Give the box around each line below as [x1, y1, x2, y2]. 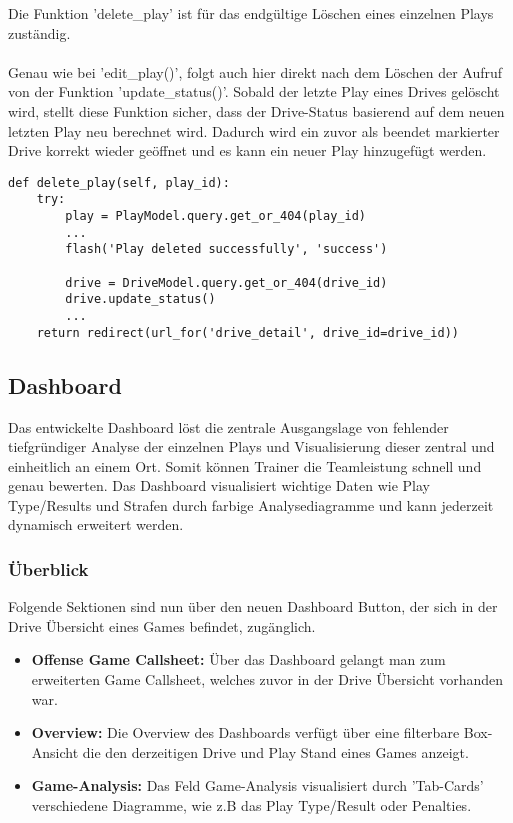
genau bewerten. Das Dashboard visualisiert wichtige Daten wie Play [8, 475, 430, 496]
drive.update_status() [65, 292, 216, 307]
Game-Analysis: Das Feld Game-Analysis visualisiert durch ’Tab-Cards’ [31, 775, 484, 796]
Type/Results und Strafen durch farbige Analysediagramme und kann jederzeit [8, 494, 494, 515]
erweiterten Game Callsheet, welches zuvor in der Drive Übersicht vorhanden [31, 669, 504, 690]
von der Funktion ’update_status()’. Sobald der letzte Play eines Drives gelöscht [8, 81, 500, 102]
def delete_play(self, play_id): [8, 175, 230, 190]
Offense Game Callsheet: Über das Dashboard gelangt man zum [31, 649, 446, 670]
